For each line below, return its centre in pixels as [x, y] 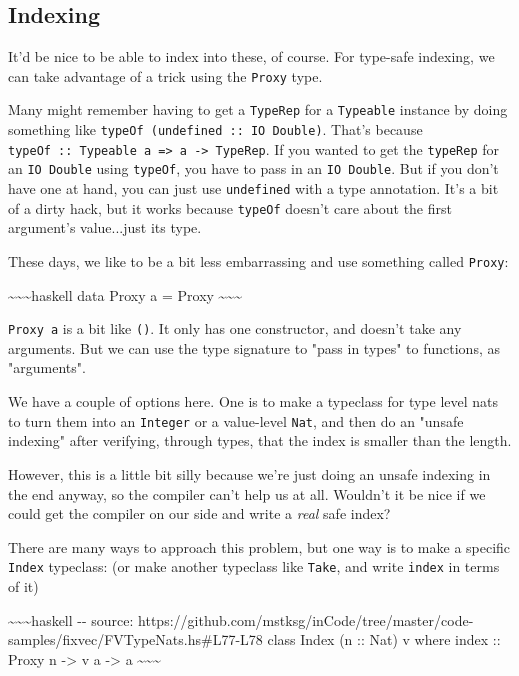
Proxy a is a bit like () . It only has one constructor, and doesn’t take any [235, 328]
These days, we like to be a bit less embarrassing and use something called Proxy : [258, 260]
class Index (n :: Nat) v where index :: [384, 639]
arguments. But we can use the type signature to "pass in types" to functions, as [254, 347]
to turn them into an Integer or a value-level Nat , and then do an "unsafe [236, 420]
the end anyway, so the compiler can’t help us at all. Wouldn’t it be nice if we [247, 493]
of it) [23, 585]
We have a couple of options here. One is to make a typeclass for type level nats [253, 401]
